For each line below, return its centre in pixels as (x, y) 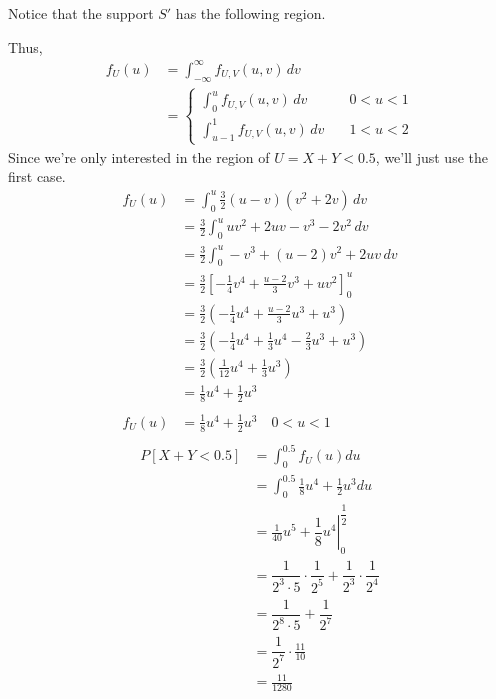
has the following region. (250, 13)
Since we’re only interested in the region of (139, 156)
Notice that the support (81, 13)
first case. (37, 176)
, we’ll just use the (431, 156)
